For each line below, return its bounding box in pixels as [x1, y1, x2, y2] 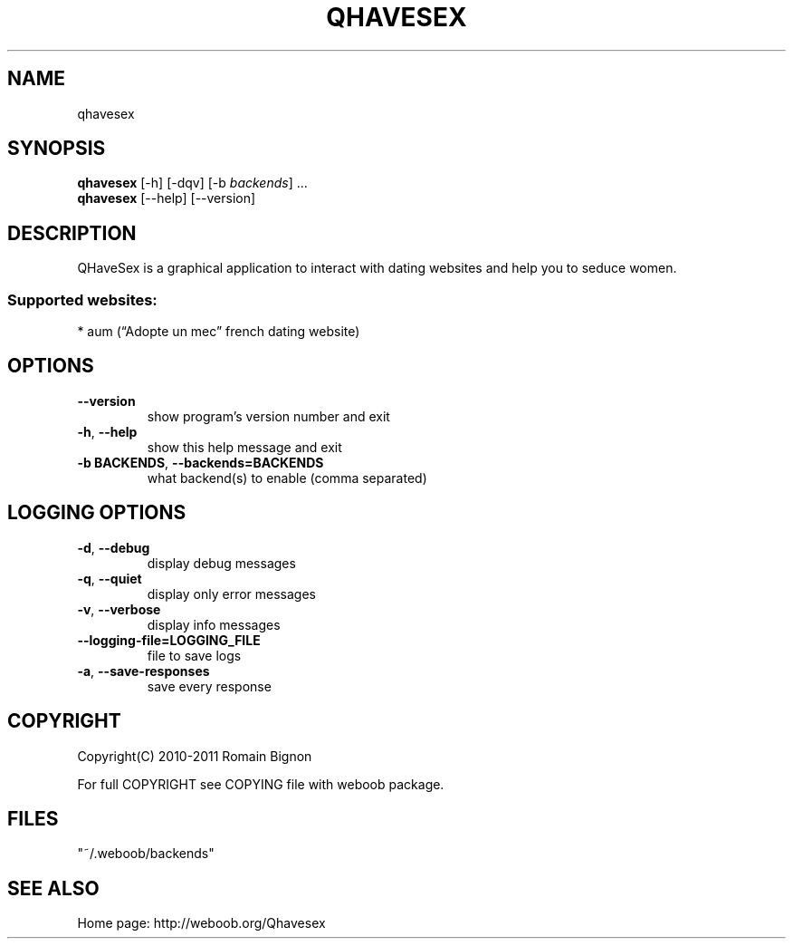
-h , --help [77, 423, 138, 439]
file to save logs [147, 647, 242, 663]
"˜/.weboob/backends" [77, 845, 215, 862]
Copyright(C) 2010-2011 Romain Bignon [77, 748, 312, 764]
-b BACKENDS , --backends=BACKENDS [77, 454, 324, 470]
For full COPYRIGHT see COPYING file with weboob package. [77, 776, 444, 792]
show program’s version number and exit [147, 408, 390, 424]
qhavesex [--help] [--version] [77, 190, 256, 207]
